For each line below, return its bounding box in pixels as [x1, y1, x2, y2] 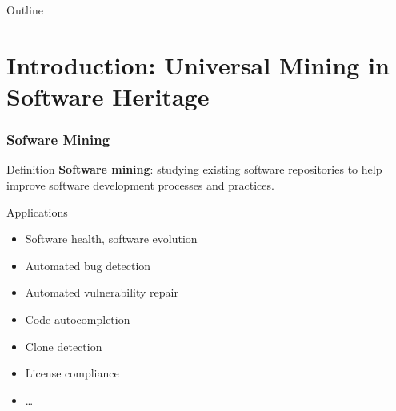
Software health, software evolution [25, 230, 198, 247]
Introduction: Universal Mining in [6, 48, 390, 81]
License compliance [25, 365, 119, 381]
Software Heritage [6, 79, 210, 112]
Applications [6, 203, 68, 220]
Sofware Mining [6, 130, 110, 150]
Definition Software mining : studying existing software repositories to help [6, 161, 382, 178]
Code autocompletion [25, 310, 130, 327]
